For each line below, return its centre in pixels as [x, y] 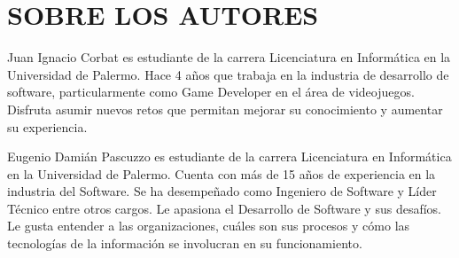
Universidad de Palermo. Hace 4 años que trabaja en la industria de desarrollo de [228, 74]
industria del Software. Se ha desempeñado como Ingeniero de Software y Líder [222, 191]
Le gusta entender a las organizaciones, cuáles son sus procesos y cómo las [209, 226]
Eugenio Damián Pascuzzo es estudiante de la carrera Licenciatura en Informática [229, 156]
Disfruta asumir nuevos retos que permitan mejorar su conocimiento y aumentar [225, 109]
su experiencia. [47, 126]
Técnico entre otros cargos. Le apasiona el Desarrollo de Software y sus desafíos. [224, 208]
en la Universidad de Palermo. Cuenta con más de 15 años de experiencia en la [222, 173]
